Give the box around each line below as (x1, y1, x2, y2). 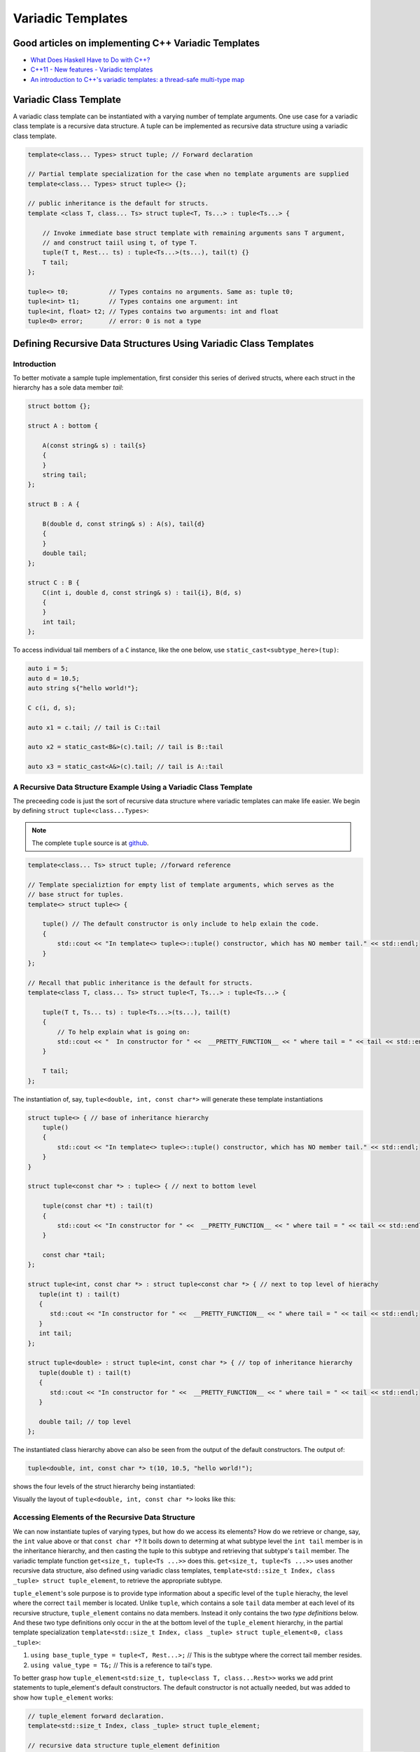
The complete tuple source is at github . (31, 839, 149, 847)
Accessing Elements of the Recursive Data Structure (13, 1512, 195, 1522)
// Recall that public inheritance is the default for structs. (27, 978, 253, 987)
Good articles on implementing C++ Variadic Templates (13, 37, 260, 49)
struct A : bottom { (27, 422, 98, 430)
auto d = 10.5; (27, 674, 80, 683)
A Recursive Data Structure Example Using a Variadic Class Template (13, 782, 253, 792)
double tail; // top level (38, 1418, 132, 1425)
